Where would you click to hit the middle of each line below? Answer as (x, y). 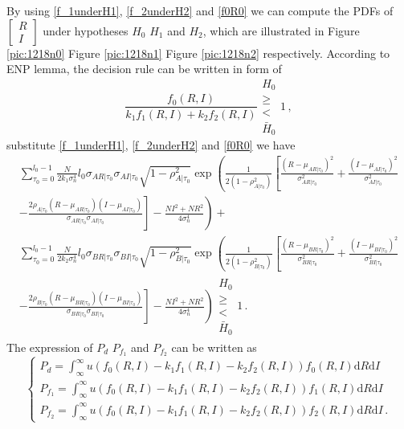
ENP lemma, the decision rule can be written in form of (144, 69)
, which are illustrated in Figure (281, 30)
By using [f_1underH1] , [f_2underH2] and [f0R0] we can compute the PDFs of (200, 10)
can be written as (214, 347)
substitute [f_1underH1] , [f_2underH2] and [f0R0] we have (151, 145)
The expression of (50, 347)
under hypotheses (86, 30)
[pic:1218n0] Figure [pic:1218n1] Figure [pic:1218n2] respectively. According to (198, 53)
